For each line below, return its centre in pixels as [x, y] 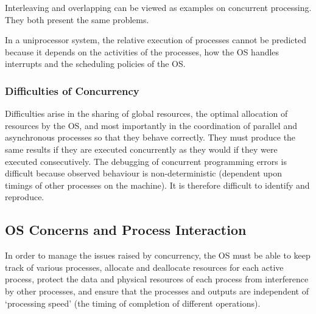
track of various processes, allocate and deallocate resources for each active [144, 267]
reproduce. [25, 197]
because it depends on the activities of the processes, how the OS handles [142, 51]
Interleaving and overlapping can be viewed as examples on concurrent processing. [158, 7]
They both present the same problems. [77, 19]
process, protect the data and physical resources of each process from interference [157, 279]
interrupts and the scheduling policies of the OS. [95, 64]
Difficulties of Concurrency [72, 90]
